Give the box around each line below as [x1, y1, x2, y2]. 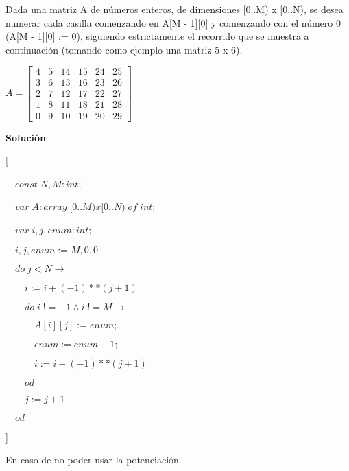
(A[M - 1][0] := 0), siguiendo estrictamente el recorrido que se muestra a [5, 29, 309, 43]
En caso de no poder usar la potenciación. [5, 452, 182, 467]
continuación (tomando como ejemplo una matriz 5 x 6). [5, 42, 243, 56]
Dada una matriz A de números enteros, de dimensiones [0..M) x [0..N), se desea [5, 2, 344, 16]
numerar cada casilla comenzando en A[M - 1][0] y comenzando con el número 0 [5, 15, 341, 30]
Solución [5, 130, 47, 144]
